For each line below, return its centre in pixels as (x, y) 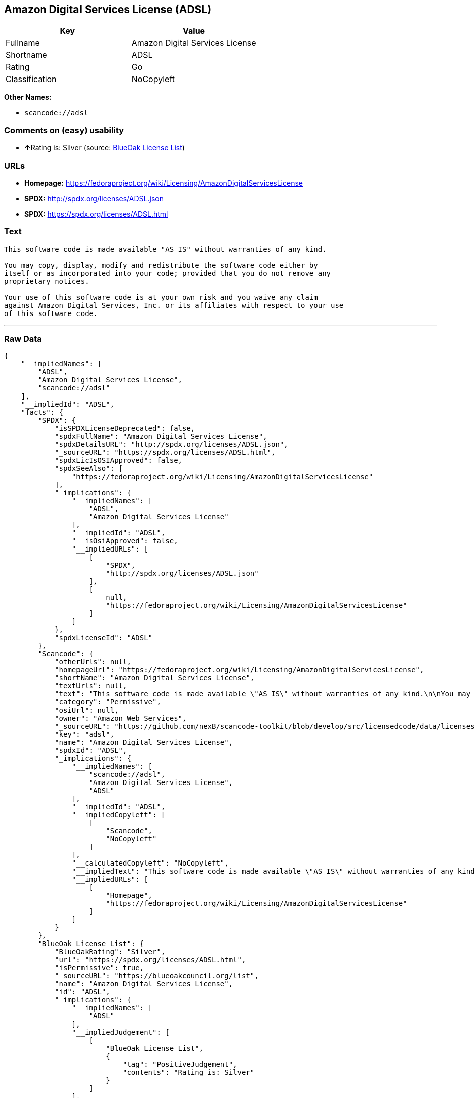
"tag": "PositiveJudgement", (180, 1065)
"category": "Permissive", (108, 702)
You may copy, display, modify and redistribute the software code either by (161, 265)
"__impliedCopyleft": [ (118, 815)
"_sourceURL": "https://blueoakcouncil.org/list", (157, 976)
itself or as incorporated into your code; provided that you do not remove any (168, 273)
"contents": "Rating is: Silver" (189, 1073)
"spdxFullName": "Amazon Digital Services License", (161, 437)
